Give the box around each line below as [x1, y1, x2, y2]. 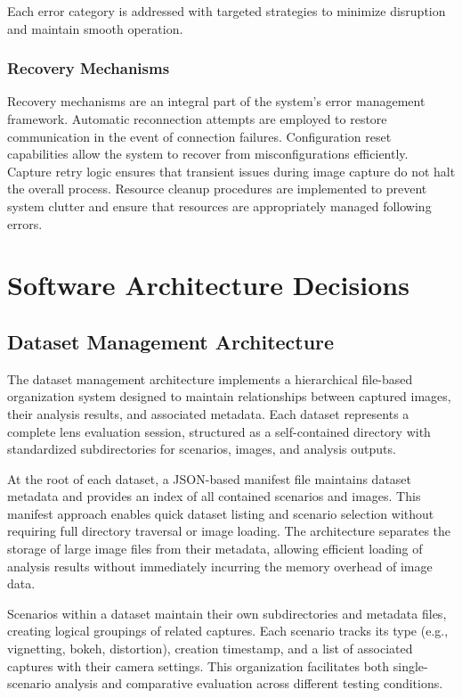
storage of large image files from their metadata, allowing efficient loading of [7, 539, 423, 558]
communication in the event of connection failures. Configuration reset [7, 127, 392, 145]
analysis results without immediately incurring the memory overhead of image [7, 556, 433, 575]
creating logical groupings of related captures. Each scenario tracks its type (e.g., [7, 621, 449, 640]
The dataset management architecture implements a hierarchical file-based [7, 369, 413, 388]
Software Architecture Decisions [7, 267, 409, 303]
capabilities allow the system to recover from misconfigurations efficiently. [7, 144, 409, 163]
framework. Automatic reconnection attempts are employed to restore [7, 110, 387, 127]
